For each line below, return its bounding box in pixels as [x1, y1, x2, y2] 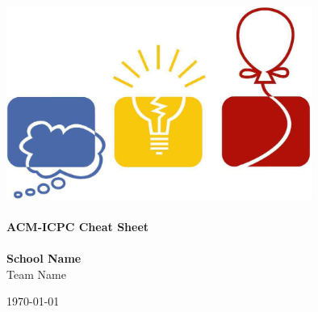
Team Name [6, 265, 66, 282]
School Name [6, 250, 82, 267]
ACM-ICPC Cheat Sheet [6, 218, 149, 235]
